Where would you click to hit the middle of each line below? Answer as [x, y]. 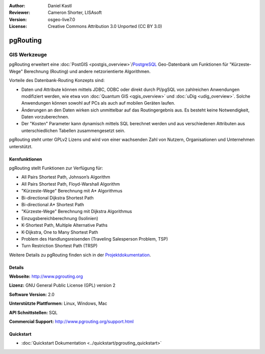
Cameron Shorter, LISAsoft [75, 13]
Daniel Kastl [60, 6]
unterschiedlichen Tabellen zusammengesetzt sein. [73, 131]
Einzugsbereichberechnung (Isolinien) [60, 218]
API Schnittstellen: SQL [33, 312]
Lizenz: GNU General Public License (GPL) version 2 [62, 285]
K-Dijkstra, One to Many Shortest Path [60, 232]
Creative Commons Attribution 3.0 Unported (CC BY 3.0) [105, 27]
